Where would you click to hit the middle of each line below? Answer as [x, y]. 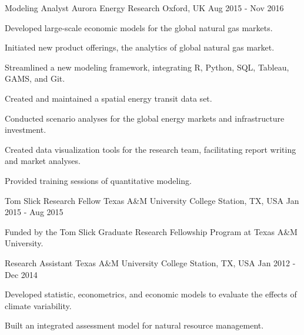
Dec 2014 [21, 274]
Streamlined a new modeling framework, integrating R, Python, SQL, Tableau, [147, 67]
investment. [26, 130]
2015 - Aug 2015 [34, 212]
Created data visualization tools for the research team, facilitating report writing [151, 149]
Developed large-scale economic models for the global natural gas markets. [139, 27]
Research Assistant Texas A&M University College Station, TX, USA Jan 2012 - [150, 262]
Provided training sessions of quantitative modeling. [98, 180]
